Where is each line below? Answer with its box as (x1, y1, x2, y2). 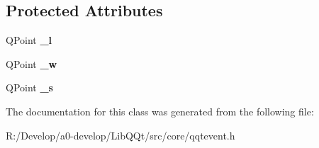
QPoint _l (6, 33, 52, 47)
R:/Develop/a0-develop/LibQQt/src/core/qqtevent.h (6, 127, 235, 142)
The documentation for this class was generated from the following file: (6, 103, 314, 118)
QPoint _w (6, 56, 57, 71)
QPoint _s (6, 80, 53, 95)
